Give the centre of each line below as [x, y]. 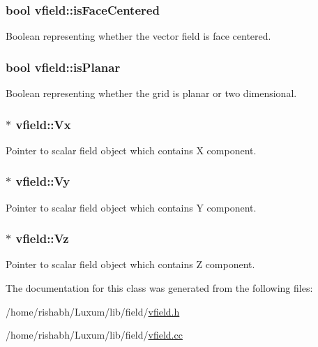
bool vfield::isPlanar [63, 67]
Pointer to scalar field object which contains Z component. [130, 264]
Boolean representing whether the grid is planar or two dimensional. [151, 93]
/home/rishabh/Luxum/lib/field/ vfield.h [93, 311]
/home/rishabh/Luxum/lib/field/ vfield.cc [94, 335]
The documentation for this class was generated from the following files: [159, 288]
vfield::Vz [42, 238]
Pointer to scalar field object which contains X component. [131, 150]
